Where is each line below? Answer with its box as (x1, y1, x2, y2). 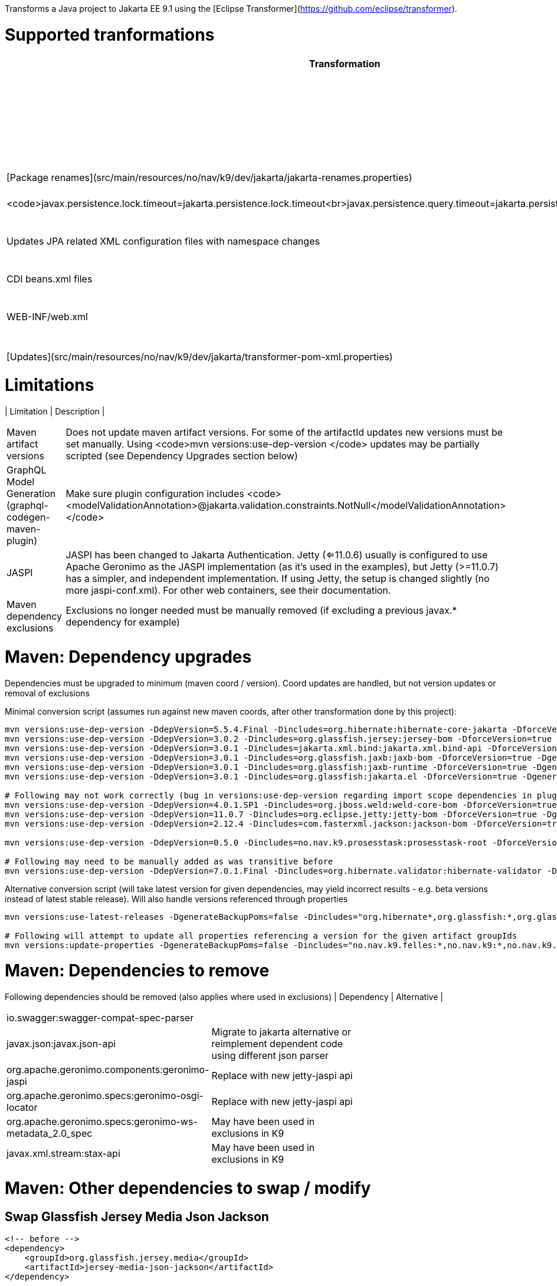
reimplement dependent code (211, 1038, 343, 1050)
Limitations (5, 375, 94, 396)
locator (6, 1101, 38, 1113)
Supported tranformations (5, 24, 215, 45)
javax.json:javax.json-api (6, 1038, 116, 1050)
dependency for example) (65, 616, 180, 628)
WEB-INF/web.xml (6, 310, 88, 323)
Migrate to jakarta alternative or (211, 1026, 351, 1038)
